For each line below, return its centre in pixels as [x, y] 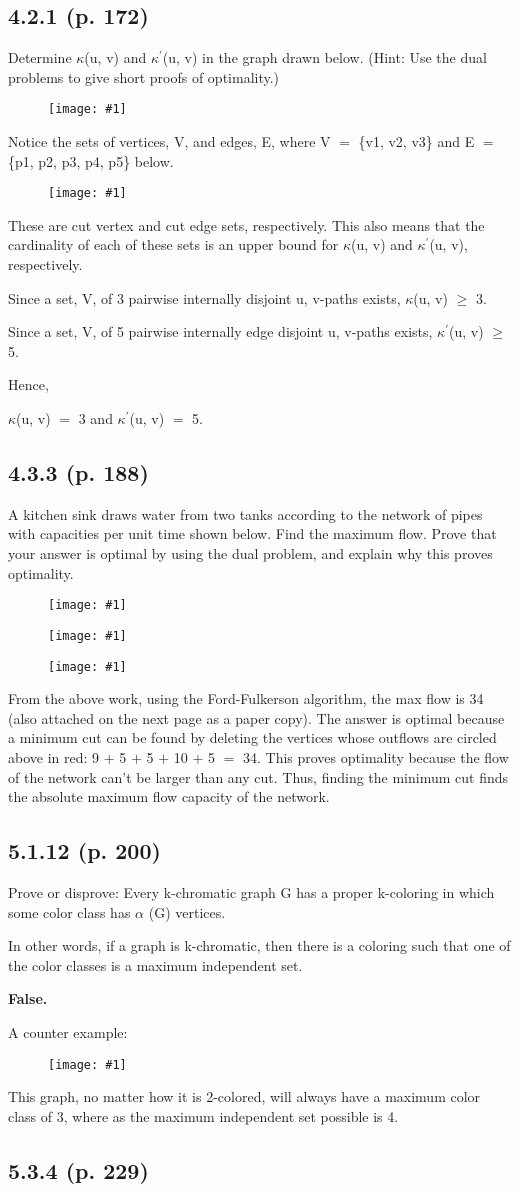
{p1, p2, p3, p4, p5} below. [91, 160]
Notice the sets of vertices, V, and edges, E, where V [169, 141]
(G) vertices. [187, 911]
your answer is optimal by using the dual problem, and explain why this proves [250, 553]
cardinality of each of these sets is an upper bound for [173, 244]
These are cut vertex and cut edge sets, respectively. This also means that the [246, 224]
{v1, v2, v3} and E [416, 141]
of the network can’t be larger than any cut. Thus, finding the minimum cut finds [258, 776]
